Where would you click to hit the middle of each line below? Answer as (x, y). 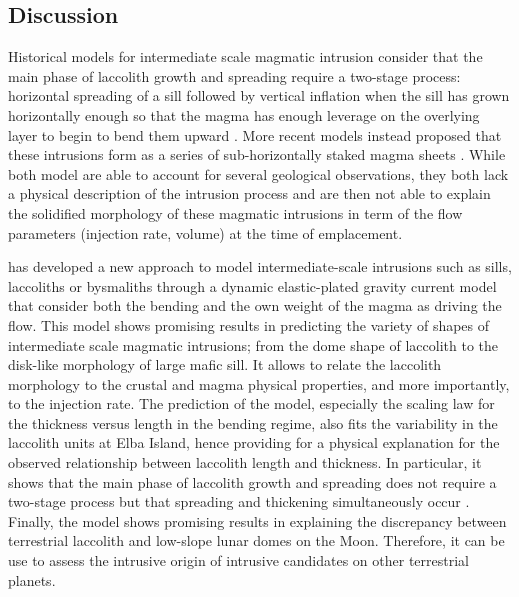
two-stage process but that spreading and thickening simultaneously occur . (239, 501)
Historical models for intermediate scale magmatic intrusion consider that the (245, 56)
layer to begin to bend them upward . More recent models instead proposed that (255, 134)
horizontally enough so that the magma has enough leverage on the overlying (244, 114)
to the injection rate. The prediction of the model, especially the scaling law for (251, 403)
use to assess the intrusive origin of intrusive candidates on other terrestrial (239, 560)
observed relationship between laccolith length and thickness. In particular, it (245, 462)
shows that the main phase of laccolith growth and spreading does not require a (252, 481)
